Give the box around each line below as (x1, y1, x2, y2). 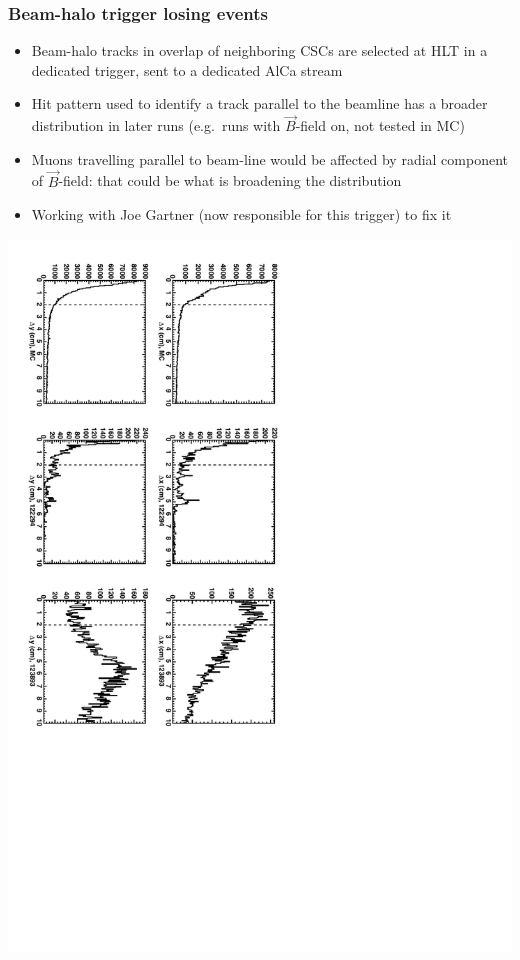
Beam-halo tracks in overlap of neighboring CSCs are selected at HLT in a (31, 40, 488, 61)
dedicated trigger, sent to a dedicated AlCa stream (31, 59, 343, 80)
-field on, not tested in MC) (295, 115, 465, 136)
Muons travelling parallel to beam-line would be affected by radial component (31, 148, 509, 169)
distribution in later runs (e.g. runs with (31, 115, 281, 136)
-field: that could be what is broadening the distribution (58, 170, 402, 191)
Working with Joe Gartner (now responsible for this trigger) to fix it (31, 204, 452, 225)
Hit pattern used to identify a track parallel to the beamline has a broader (31, 93, 488, 114)
